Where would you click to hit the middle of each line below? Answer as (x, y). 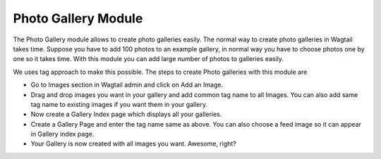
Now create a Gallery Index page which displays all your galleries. (126, 114)
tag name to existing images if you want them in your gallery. (119, 104)
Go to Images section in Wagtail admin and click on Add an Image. (127, 85)
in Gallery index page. (62, 134)
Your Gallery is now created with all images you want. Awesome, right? (133, 144)
